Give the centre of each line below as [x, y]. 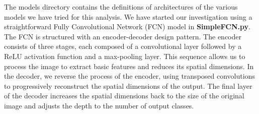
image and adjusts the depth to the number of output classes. [99, 105]
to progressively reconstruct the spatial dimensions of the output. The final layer [128, 85]
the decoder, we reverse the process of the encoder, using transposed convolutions [129, 76]
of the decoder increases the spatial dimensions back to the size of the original [124, 96]
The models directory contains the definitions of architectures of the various [121, 7]
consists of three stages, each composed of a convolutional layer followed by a [123, 46]
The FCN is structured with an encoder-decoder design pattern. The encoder [123, 36]
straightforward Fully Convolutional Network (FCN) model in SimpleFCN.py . [127, 26]
